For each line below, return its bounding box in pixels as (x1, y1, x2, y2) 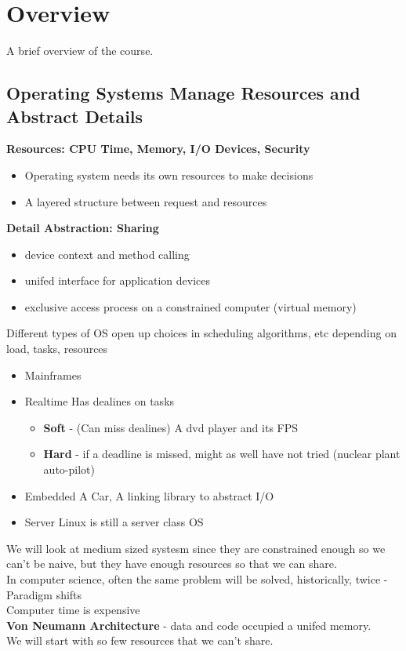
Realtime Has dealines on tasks (24, 393, 175, 409)
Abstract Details (6, 104, 143, 128)
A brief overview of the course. (6, 42, 154, 59)
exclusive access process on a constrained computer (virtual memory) (24, 298, 357, 315)
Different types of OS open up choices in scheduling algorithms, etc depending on (6, 325, 397, 341)
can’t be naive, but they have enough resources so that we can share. (6, 555, 337, 572)
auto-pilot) (43, 461, 95, 478)
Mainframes (24, 366, 82, 383)
